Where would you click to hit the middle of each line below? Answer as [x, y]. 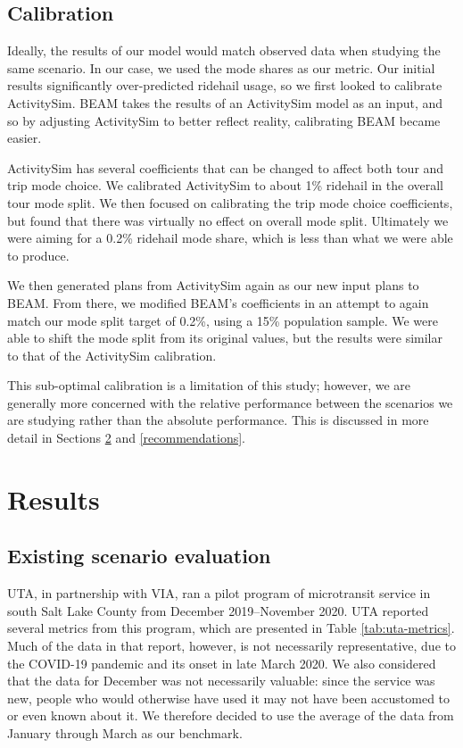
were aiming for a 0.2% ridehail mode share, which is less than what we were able [230, 238]
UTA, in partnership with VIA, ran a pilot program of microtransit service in [219, 593]
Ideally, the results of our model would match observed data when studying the [224, 50]
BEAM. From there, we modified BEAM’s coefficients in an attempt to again [218, 302]
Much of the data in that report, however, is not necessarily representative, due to [231, 646]
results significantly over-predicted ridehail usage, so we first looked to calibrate [225, 85]
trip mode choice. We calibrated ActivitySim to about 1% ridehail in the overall [226, 185]
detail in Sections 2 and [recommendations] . [127, 438]
